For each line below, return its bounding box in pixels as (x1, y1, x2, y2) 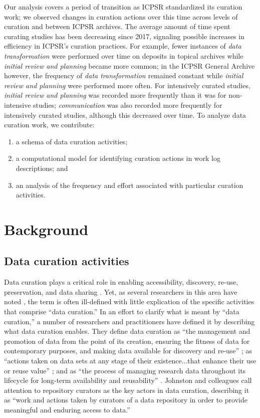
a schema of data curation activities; (16, 136, 128, 146)
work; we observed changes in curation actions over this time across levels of (4, 11, 238, 22)
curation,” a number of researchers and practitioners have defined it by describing (4, 316, 255, 326)
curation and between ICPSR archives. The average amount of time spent (4, 21, 230, 32)
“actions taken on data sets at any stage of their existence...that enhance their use (4, 355, 256, 366)
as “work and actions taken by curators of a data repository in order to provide (4, 394, 247, 405)
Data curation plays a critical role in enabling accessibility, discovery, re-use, (4, 277, 238, 287)
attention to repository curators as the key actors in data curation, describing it (4, 384, 249, 395)
